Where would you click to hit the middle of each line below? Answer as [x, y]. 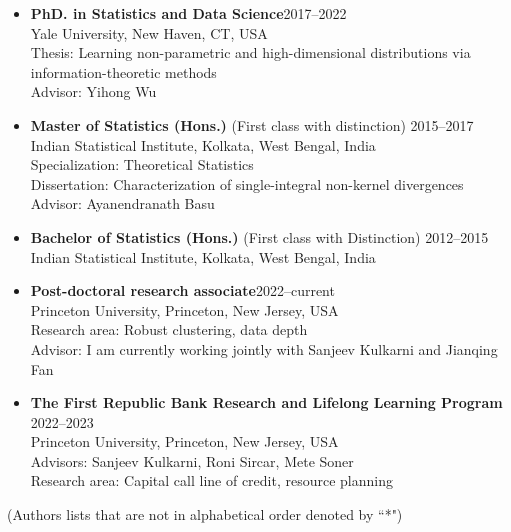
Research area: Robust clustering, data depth [169, 329]
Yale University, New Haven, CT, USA [149, 32]
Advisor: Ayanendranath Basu [122, 203]
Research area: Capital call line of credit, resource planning [212, 480]
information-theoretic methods [123, 71]
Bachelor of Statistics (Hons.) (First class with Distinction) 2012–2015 [259, 236]
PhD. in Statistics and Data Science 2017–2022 [188, 13]
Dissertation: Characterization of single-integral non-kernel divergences [247, 183]
